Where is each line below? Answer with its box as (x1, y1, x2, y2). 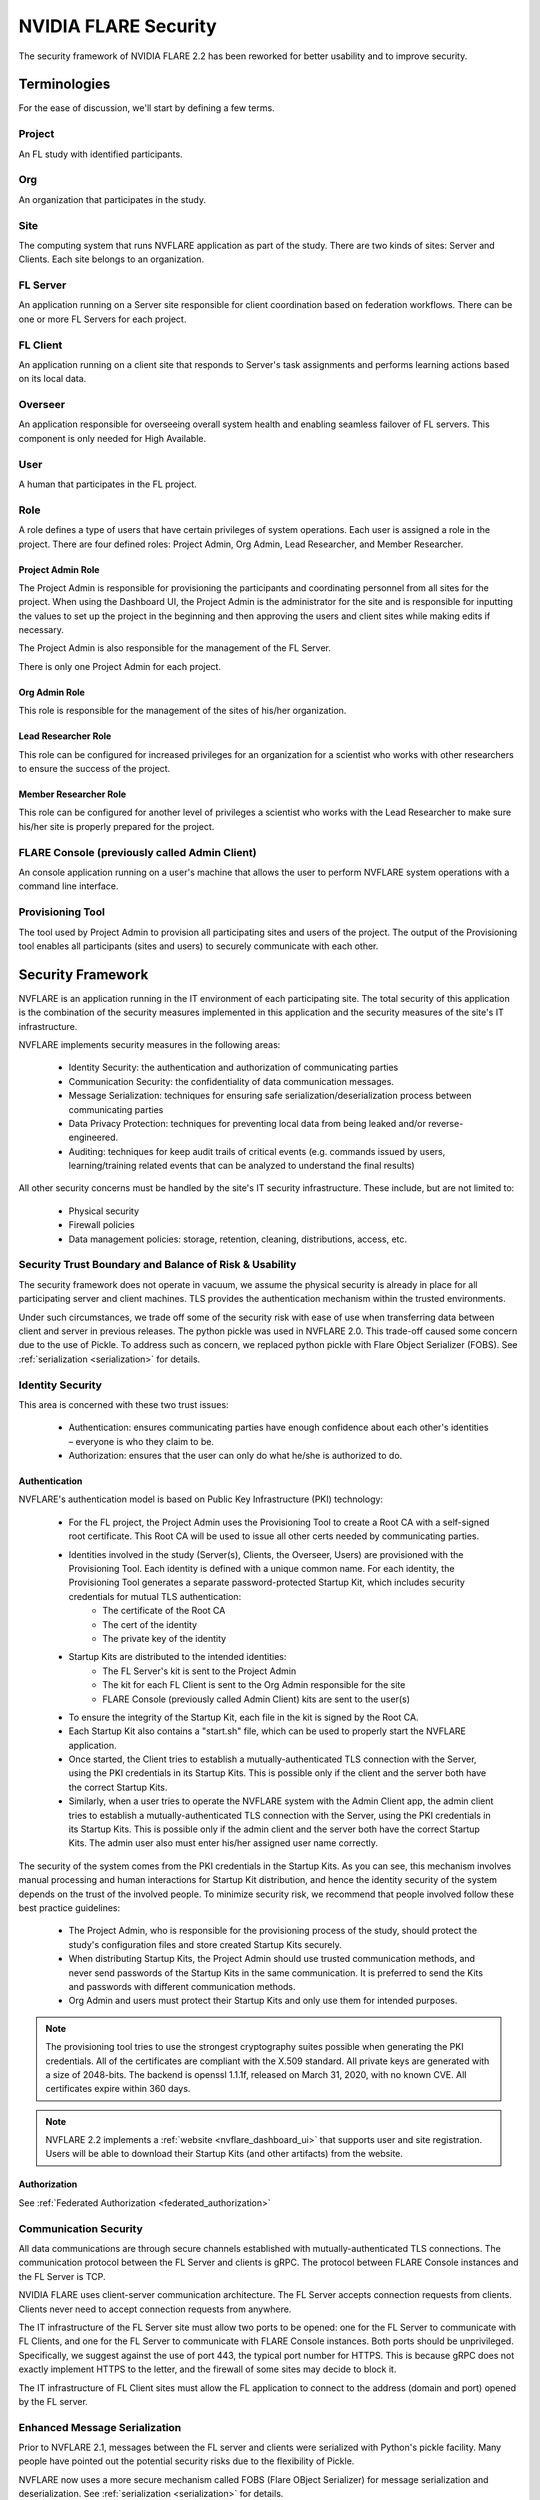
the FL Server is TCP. (18, 2270, 106, 2282)
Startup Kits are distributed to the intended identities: (68, 1651, 287, 1663)
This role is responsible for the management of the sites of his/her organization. (18, 705, 347, 717)
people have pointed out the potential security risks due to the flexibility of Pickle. (18, 2455, 355, 2467)
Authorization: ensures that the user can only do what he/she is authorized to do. (68, 1450, 403, 1462)
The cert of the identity (102, 1618, 198, 1630)
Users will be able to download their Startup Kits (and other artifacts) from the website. (45, 2148, 404, 2160)
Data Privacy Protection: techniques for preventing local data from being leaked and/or (68, 1117, 427, 1129)
